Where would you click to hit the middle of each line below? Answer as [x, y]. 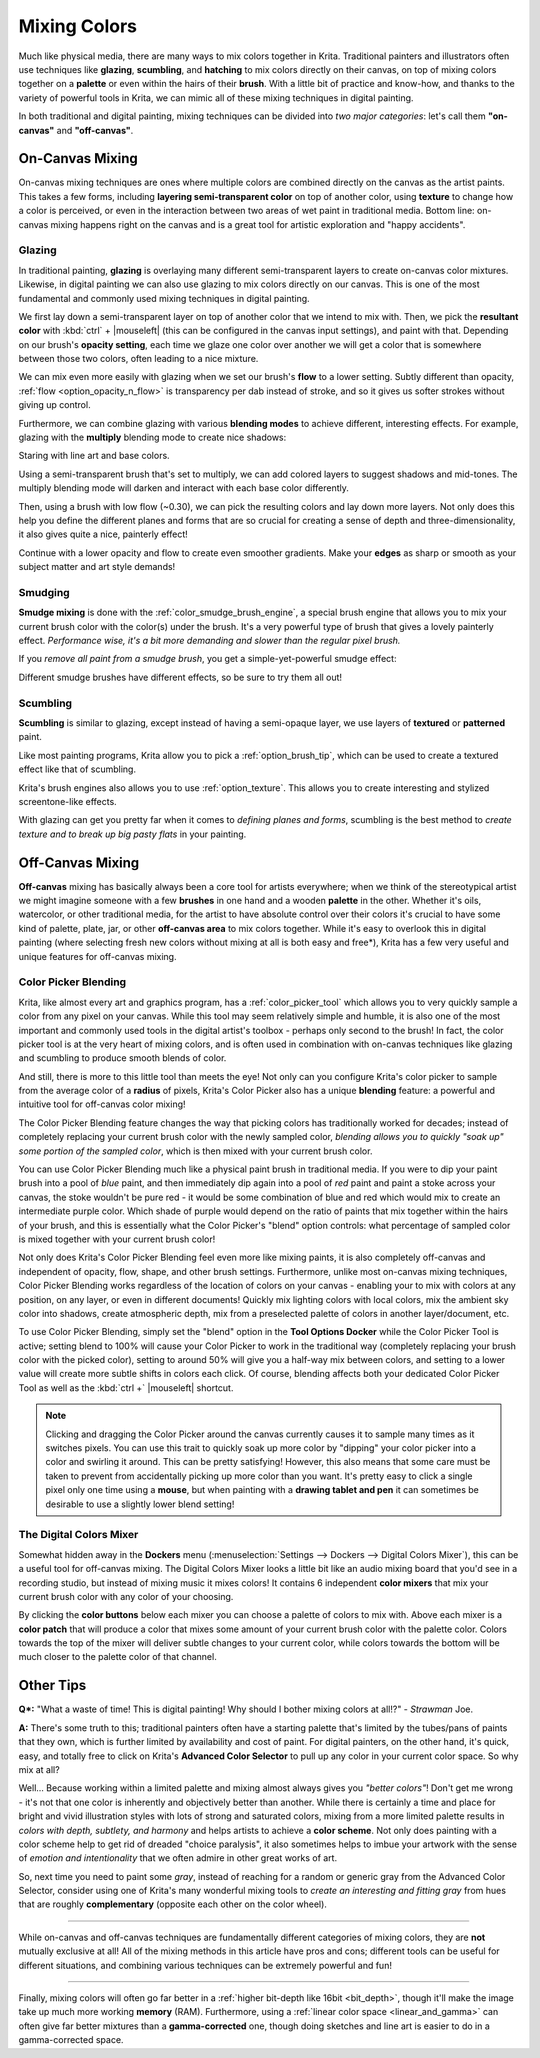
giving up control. [54, 405]
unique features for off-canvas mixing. [97, 956]
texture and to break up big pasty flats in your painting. [132, 834]
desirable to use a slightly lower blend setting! [140, 1504]
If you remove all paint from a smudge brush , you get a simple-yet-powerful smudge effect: [207, 659]
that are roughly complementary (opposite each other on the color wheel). [172, 1904]
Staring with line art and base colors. [94, 456]
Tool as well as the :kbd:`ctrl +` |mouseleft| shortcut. [126, 1387]
